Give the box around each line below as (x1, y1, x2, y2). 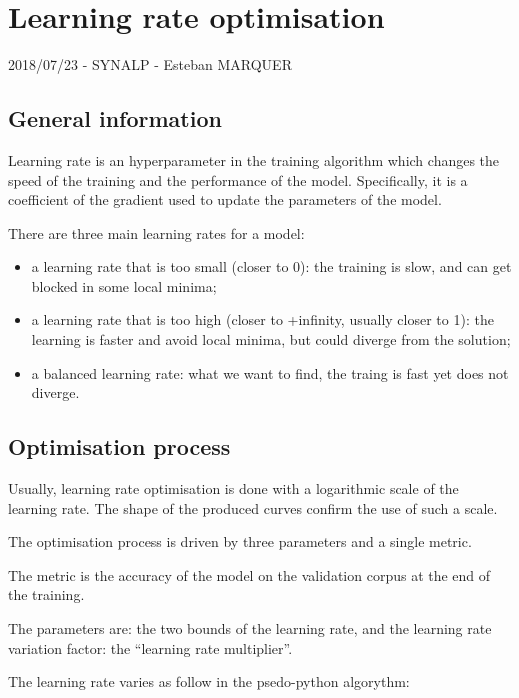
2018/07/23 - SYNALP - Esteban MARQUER (8, 54, 292, 75)
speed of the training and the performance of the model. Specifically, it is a (8, 169, 468, 190)
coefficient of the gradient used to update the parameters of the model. (8, 189, 442, 210)
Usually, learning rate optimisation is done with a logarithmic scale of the (8, 478, 459, 499)
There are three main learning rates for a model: (8, 222, 305, 243)
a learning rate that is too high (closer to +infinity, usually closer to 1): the (31, 309, 494, 330)
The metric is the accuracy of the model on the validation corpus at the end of (8, 564, 491, 585)
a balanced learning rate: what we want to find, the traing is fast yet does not (31, 362, 509, 383)
